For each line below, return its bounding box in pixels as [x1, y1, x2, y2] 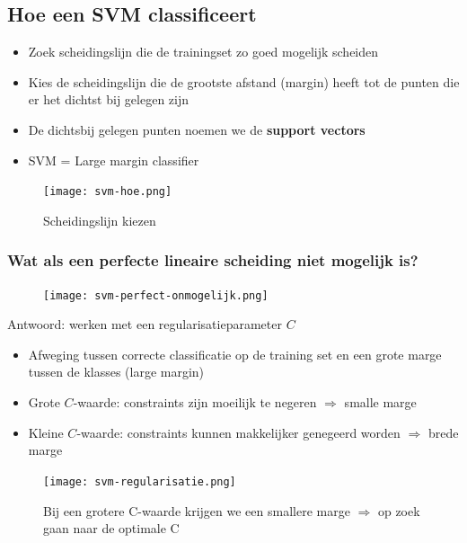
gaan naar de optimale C [43, 519, 180, 538]
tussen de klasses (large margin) [28, 362, 205, 381]
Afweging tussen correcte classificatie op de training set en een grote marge [28, 344, 442, 363]
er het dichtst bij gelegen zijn [28, 90, 189, 109]
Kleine [28, 423, 64, 441]
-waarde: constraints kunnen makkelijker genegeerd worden [76, 423, 401, 441]
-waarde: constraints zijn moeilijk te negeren [73, 393, 317, 412]
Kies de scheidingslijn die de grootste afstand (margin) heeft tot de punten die [28, 72, 460, 91]
